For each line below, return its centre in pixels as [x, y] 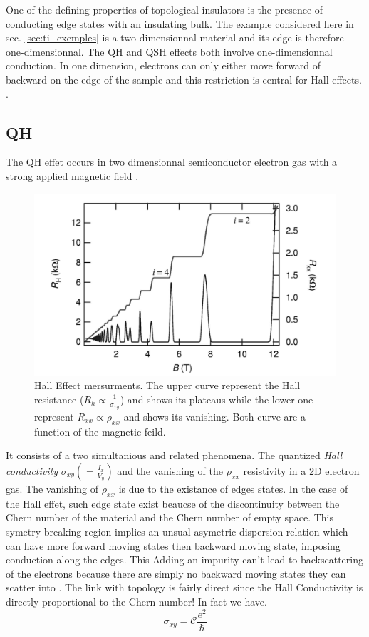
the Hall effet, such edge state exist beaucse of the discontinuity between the [173, 503]
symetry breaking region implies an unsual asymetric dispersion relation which [177, 531]
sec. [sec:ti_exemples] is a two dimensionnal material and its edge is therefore [175, 37]
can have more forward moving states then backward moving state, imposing [173, 545]
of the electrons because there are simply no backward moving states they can [176, 573]
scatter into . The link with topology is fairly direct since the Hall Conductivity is [184, 587]
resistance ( [59, 399]
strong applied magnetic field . [72, 175]
